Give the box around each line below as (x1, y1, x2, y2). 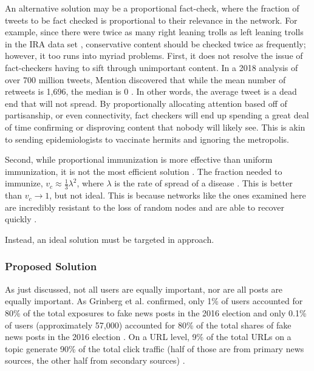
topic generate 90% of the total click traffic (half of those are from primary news (5, 342, 304, 355)
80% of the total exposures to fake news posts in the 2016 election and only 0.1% (5, 306, 307, 319)
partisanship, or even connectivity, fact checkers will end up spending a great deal (5, 109, 309, 121)
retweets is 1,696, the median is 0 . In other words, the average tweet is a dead (5, 85, 297, 98)
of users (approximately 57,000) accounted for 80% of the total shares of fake (5, 318, 292, 331)
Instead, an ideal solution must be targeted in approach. (5, 233, 214, 245)
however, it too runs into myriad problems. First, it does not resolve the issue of (5, 49, 303, 62)
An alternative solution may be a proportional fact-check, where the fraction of (5, 2, 299, 14)
